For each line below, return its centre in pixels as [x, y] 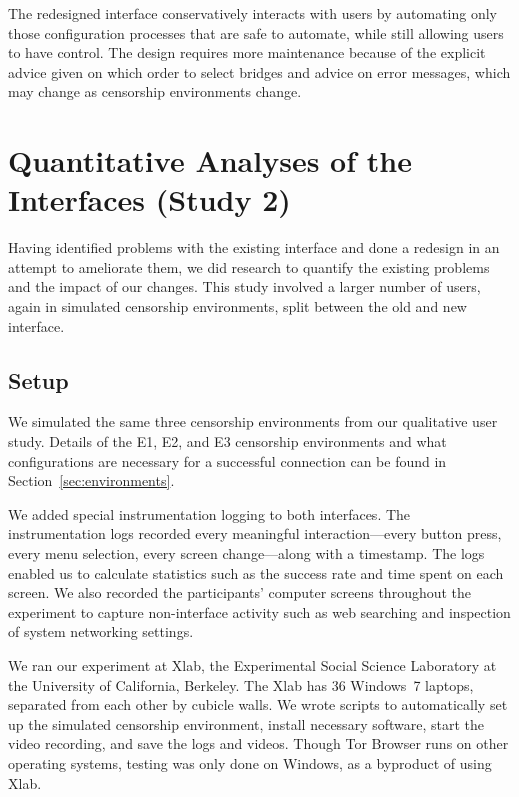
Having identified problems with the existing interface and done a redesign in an [254, 247]
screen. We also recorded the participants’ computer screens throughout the [240, 592]
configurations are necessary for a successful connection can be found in [227, 460]
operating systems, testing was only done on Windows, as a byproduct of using [250, 762]
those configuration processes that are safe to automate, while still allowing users [256, 32]
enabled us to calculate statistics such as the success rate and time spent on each [256, 572]
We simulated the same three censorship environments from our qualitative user [253, 421]
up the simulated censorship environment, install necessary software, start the [246, 723]
